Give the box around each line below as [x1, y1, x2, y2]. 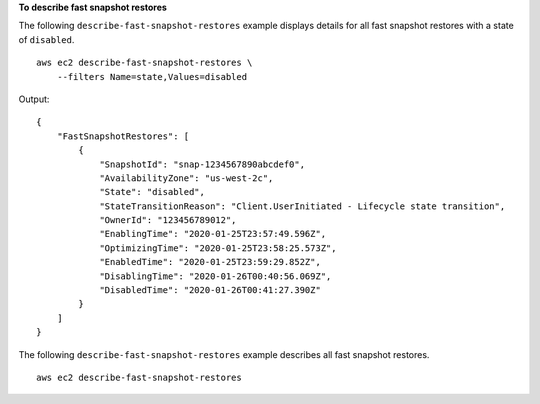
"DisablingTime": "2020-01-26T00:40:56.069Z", [99, 270, 332, 282]
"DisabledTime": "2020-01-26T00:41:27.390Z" [99, 285, 322, 296]
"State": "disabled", [99, 186, 205, 198]
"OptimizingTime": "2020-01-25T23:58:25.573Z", [99, 242, 337, 254]
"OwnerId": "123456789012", [99, 215, 237, 226]
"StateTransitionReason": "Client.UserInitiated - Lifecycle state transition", [99, 200, 506, 212]
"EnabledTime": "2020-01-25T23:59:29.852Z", [99, 256, 322, 268]
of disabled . [18, 33, 75, 45]
